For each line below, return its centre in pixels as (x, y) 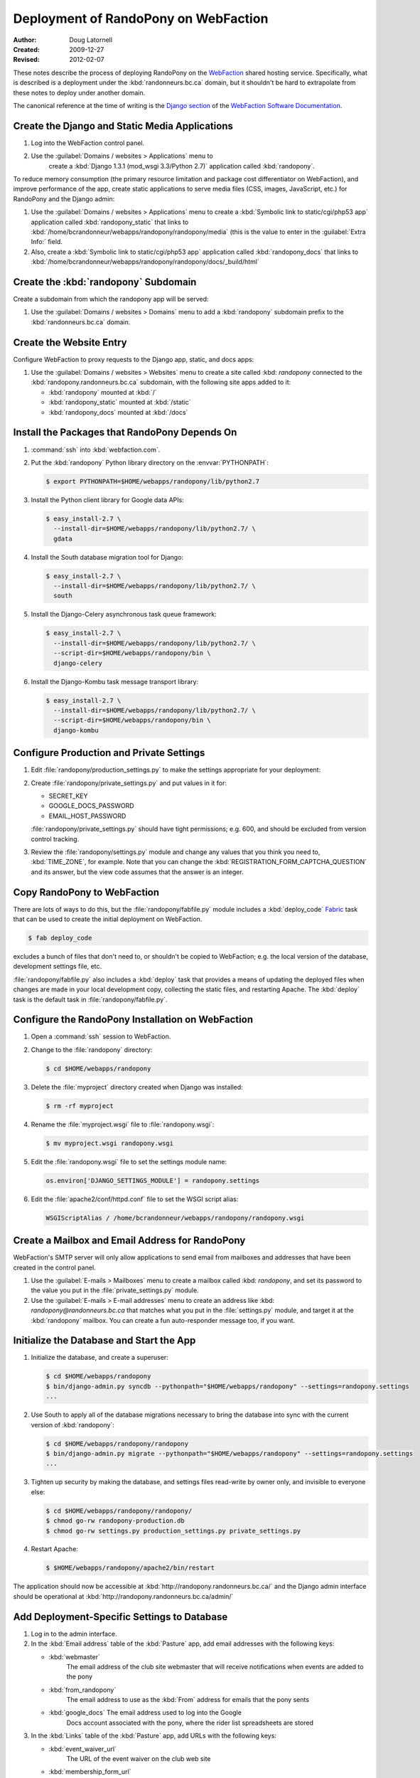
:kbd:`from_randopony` (82, 1690)
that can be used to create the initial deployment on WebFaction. (108, 919)
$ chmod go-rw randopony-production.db (115, 1521)
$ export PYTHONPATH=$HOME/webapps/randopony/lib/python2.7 (153, 481)
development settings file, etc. (58, 967)
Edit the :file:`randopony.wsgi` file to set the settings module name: (129, 1161)
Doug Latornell (91, 40)
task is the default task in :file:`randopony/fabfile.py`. (90, 999)
